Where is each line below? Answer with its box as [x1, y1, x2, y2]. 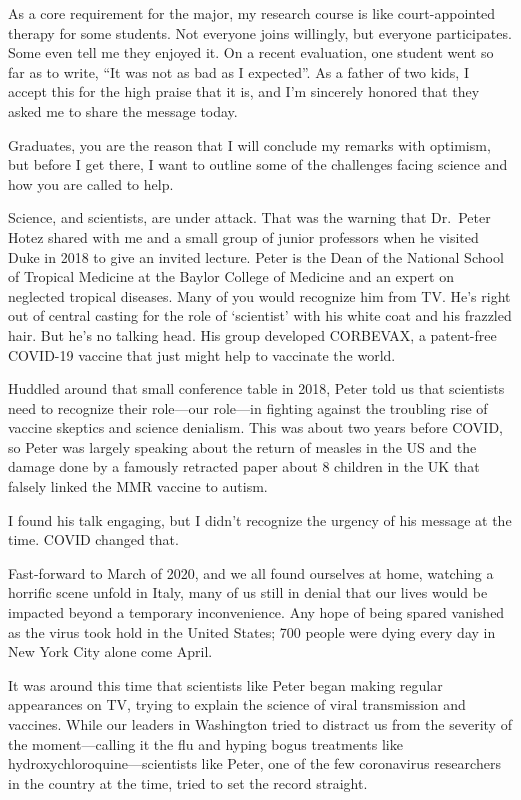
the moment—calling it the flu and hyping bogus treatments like [8, 733, 403, 754]
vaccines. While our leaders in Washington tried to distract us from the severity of [8, 714, 512, 734]
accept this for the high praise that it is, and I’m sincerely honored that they [8, 81, 480, 102]
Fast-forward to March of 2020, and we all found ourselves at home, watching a [8, 562, 494, 583]
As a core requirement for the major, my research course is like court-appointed [8, 3, 496, 23]
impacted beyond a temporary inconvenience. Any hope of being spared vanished [8, 602, 505, 623]
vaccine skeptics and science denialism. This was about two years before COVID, [8, 417, 504, 438]
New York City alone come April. [8, 641, 213, 662]
